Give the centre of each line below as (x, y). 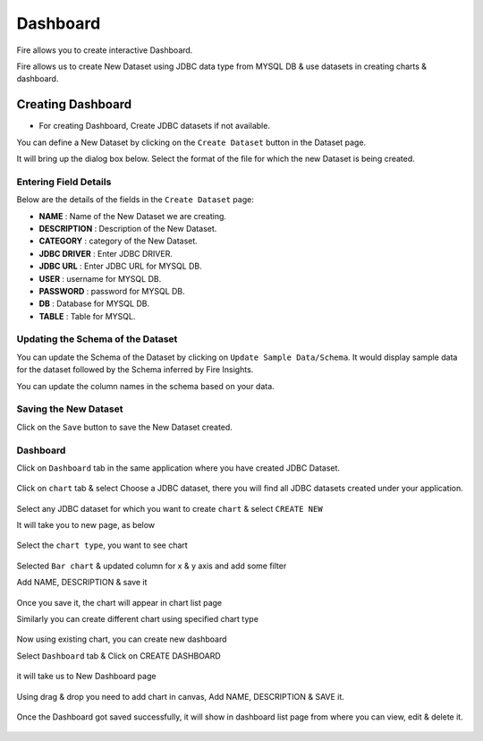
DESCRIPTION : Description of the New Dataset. (128, 228)
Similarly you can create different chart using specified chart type (138, 619)
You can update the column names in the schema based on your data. (145, 386)
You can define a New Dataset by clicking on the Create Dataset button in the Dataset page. (191, 142)
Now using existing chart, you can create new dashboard (122, 639)
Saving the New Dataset (70, 409)
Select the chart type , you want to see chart (102, 545)
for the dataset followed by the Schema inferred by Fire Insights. (135, 370)
